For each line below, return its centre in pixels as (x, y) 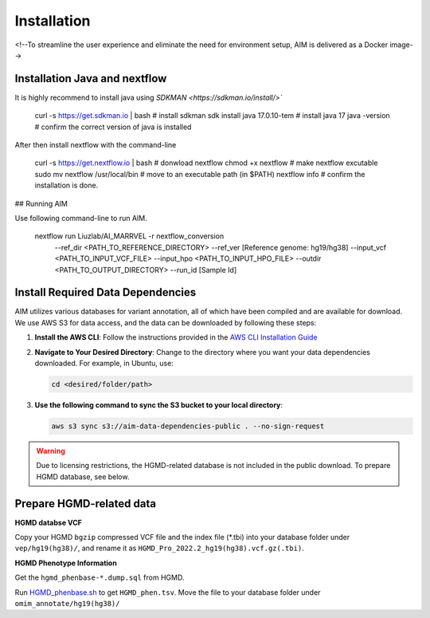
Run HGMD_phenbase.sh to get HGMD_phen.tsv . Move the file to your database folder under (168, 592)
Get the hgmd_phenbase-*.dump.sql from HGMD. (100, 577)
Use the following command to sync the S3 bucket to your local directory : (158, 405)
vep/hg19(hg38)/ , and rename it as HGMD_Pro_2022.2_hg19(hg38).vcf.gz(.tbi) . (159, 548)
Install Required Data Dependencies (106, 292)
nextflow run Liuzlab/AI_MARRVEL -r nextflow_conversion (129, 236)
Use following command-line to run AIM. (81, 218)
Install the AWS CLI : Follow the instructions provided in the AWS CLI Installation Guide (176, 337)
